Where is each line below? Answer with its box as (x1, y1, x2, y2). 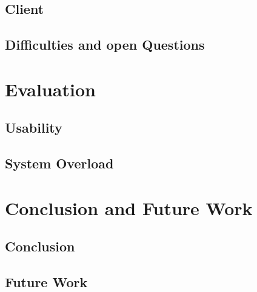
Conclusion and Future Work (5, 195, 253, 220)
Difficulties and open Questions (5, 35, 205, 54)
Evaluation (5, 76, 96, 101)
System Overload (5, 154, 114, 173)
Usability (5, 118, 62, 137)
